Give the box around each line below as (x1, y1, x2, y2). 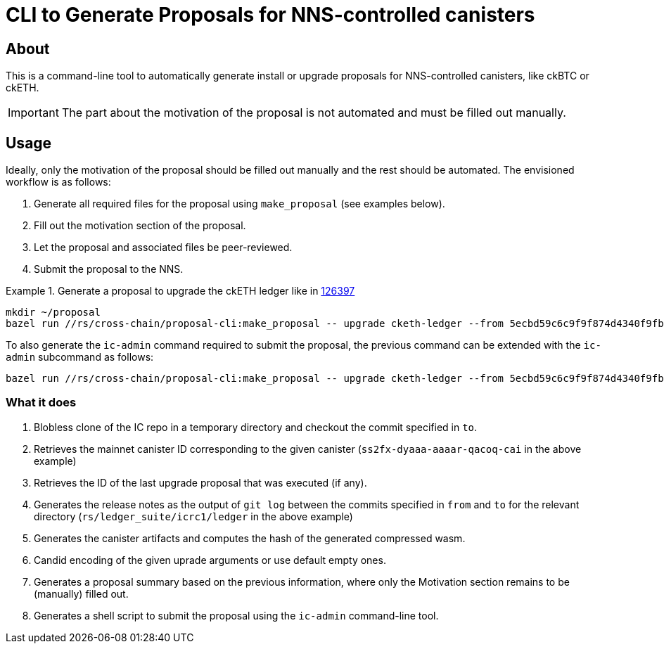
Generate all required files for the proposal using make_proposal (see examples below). (34, 198, 445, 210)
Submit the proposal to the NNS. (34, 263, 184, 276)
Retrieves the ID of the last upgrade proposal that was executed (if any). (34, 476, 367, 489)
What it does (6, 395, 77, 410)
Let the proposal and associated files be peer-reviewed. (34, 241, 293, 254)
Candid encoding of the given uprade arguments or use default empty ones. (34, 553, 386, 566)
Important (8, 105, 59, 120)
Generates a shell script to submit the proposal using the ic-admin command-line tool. (34, 609, 439, 622)
